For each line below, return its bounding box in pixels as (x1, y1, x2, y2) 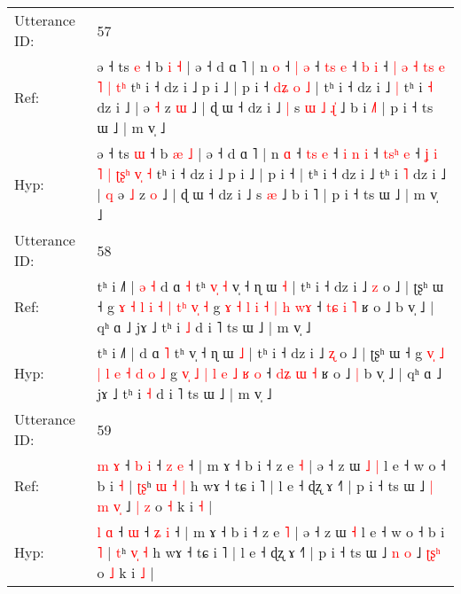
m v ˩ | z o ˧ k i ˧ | (97, 496, 213, 516)
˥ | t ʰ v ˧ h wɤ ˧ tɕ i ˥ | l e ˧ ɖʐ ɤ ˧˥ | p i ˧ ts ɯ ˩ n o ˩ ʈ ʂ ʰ (97, 542, 441, 562)
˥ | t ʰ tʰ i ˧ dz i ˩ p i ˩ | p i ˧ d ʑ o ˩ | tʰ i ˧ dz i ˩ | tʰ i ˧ (97, 76, 434, 97)
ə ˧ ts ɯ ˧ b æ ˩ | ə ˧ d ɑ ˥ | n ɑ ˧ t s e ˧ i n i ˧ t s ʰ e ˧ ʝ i (97, 143, 438, 163)
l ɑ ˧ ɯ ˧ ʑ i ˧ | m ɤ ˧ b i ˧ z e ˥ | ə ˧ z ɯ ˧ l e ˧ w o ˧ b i (97, 521, 445, 542)
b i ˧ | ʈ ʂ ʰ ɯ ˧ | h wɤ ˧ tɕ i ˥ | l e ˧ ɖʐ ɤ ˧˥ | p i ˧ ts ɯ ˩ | (97, 475, 434, 496)
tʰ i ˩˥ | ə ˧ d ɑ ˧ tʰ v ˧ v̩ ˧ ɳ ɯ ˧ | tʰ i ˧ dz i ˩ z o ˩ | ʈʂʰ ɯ (97, 276, 444, 296)
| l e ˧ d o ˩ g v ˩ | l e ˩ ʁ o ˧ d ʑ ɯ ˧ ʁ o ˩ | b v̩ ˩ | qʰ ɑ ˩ (97, 363, 442, 383)
